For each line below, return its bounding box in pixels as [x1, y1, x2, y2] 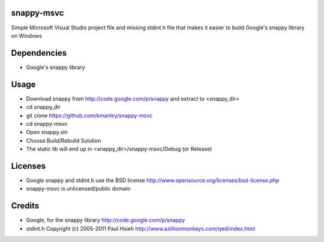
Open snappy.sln [26, 129, 68, 136]
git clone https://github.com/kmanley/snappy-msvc [26, 111, 153, 119]
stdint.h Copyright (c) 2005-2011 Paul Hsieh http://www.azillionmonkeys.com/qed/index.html [26, 225, 255, 232]
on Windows [11, 32, 42, 39]
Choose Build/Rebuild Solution [26, 137, 101, 144]
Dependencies [11, 48, 67, 58]
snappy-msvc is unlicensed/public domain [26, 185, 131, 192]
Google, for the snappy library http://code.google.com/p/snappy [26, 216, 185, 224]
